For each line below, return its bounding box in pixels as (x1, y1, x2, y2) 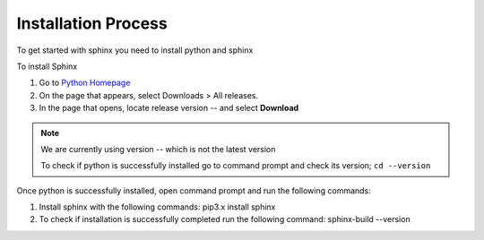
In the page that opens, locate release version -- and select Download (39, 103, 299, 114)
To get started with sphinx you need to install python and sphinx (16, 45, 254, 56)
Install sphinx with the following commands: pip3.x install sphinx (39, 201, 276, 212)
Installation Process (16, 13, 168, 33)
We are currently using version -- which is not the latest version (40, 143, 276, 154)
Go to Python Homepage (39, 77, 131, 89)
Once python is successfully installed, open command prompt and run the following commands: (16, 184, 371, 196)
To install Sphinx (16, 61, 78, 72)
